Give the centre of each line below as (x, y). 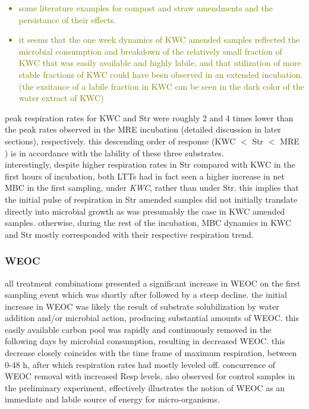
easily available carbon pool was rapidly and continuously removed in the (138, 329)
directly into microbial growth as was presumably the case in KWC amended (145, 211)
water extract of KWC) (61, 98)
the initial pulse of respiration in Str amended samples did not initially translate (151, 199)
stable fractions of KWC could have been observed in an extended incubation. (161, 74)
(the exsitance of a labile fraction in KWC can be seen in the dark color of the (161, 86)
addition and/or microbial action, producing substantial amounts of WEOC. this (152, 318)
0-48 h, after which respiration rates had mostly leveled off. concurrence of (140, 364)
